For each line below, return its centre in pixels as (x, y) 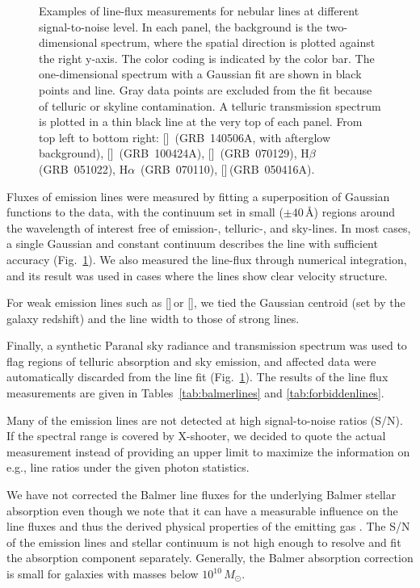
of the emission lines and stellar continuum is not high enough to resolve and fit (204, 542)
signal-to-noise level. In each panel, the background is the (181, 26)
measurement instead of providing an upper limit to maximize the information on (208, 451)
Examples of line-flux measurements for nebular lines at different (199, 10)
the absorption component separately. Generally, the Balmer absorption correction (210, 558)
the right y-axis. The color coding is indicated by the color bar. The (207, 58)
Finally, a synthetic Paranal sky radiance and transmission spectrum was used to (207, 345)
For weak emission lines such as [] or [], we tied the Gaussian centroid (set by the (206, 302)
